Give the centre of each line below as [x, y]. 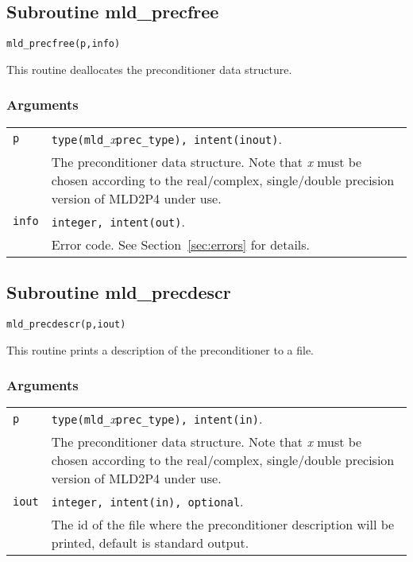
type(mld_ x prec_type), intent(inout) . [166, 138]
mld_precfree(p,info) [64, 44]
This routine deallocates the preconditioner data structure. [149, 69]
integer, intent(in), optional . [147, 502]
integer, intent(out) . [118, 221]
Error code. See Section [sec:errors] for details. [181, 244]
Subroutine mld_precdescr [119, 292]
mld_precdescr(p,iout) [66, 324]
